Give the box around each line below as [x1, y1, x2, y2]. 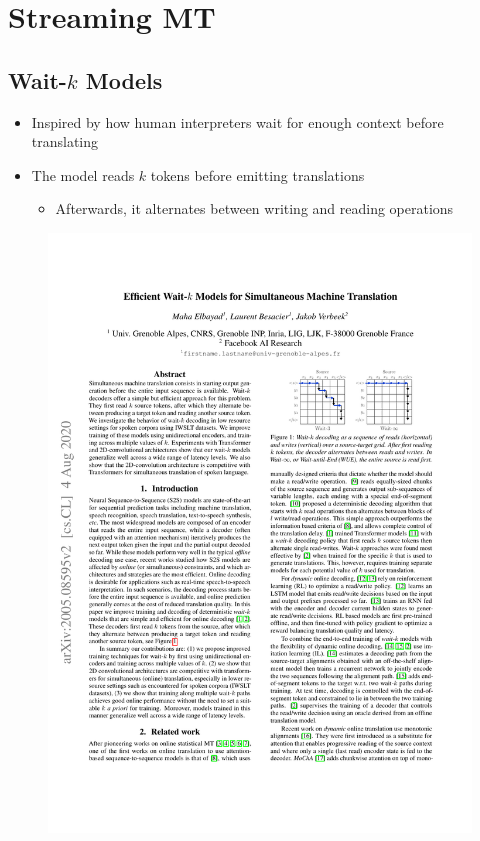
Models [85, 64, 163, 95]
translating [31, 131, 99, 152]
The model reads [31, 164, 135, 185]
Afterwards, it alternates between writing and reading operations [55, 198, 454, 219]
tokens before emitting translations [150, 164, 365, 185]
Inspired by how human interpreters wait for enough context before [31, 111, 444, 132]
